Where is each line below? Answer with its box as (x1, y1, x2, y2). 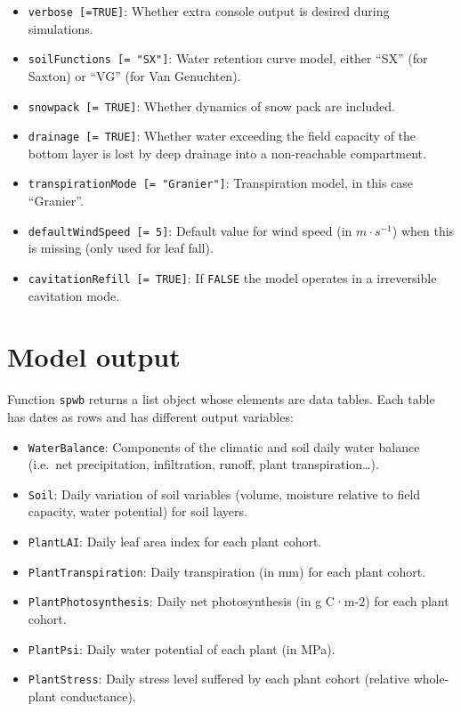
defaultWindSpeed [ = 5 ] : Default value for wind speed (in (28, 221, 352, 239)
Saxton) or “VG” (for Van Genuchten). (28, 66, 241, 85)
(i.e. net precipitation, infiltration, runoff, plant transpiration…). (28, 455, 379, 473)
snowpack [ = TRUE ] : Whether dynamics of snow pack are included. (28, 96, 395, 115)
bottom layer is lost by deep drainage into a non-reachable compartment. (28, 143, 426, 162)
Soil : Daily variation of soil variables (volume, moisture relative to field (28, 484, 421, 503)
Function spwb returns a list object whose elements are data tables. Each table (7, 390, 435, 409)
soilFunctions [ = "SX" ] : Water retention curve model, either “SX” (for (28, 49, 428, 68)
